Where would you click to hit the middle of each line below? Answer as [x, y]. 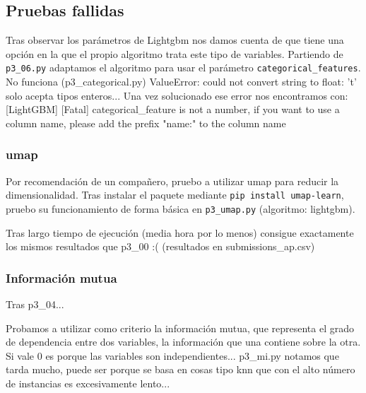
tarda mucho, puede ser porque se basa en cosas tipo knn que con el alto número [181, 369]
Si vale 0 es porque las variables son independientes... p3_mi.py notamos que [172, 355]
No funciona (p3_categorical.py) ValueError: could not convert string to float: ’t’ [181, 82]
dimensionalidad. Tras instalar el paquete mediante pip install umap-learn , [175, 195]
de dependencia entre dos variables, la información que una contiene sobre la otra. [183, 342]
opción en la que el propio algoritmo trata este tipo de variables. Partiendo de [175, 53]
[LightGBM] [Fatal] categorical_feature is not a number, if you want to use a [173, 109]
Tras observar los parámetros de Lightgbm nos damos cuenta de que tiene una [175, 40]
